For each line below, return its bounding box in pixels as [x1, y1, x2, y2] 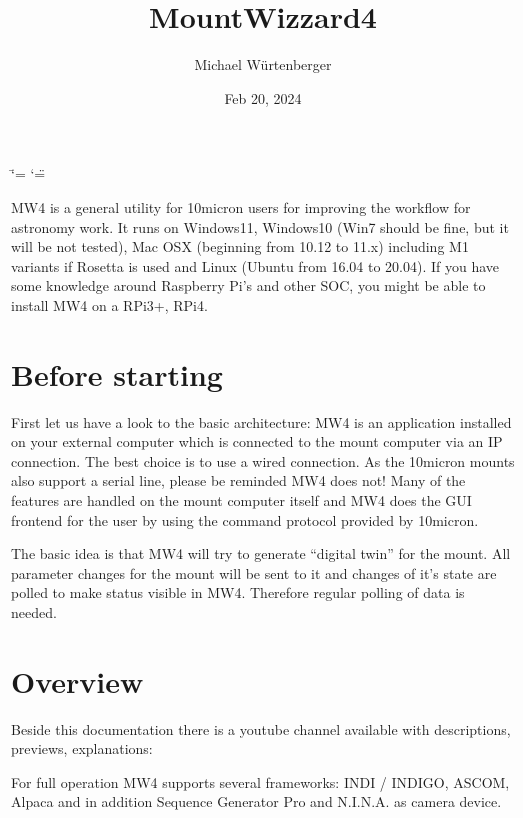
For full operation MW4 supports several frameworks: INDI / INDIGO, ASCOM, [11, 771, 510, 792]
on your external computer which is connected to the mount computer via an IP [11, 431, 503, 452]
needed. [11, 601, 57, 622]
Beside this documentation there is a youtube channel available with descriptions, [11, 718, 511, 739]
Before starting [11, 353, 223, 394]
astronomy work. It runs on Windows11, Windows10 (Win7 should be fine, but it [11, 216, 509, 237]
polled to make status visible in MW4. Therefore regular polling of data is [11, 582, 465, 603]
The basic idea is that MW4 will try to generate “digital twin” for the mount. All [11, 543, 511, 564]
